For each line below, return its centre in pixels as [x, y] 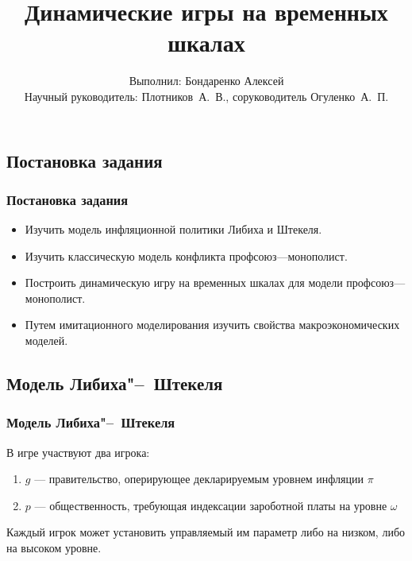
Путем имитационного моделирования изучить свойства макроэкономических [212, 325]
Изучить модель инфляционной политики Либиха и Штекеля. [173, 229]
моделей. [46, 340]
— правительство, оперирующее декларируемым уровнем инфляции [199, 479]
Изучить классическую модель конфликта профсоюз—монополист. [186, 255]
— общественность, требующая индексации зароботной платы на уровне [211, 505]
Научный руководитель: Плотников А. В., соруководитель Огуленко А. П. [206, 96]
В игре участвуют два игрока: [78, 452]
